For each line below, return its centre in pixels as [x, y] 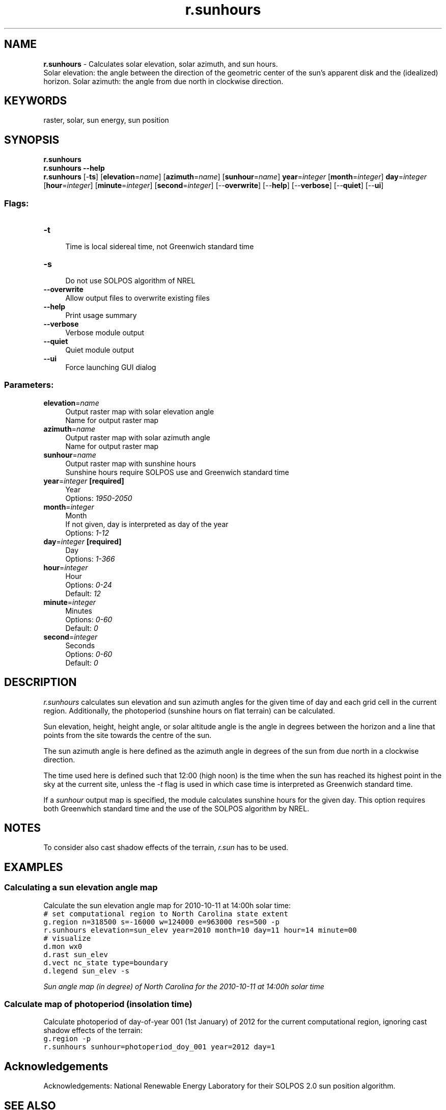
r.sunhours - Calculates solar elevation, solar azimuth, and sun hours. [161, 64]
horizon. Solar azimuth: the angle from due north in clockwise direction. [163, 81]
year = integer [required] [84, 481]
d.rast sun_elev [76, 954]
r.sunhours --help [74, 168]
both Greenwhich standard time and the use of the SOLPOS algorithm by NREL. [176, 808]
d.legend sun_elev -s [86, 971]
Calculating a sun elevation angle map [81, 888]
